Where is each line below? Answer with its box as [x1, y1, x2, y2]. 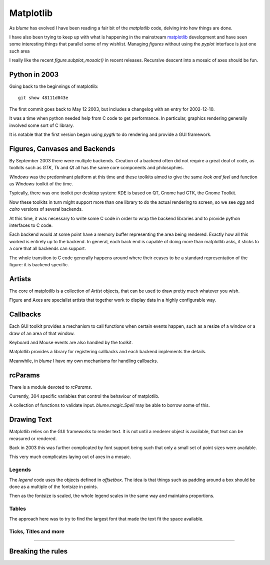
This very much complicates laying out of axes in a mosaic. [9, 454, 131, 460]
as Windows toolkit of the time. [9, 181, 73, 187]
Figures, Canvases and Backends [9, 144, 115, 153]
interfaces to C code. [9, 222, 53, 228]
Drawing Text [9, 415, 52, 424]
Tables [9, 505, 26, 512]
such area [9, 48, 30, 54]
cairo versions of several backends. [9, 206, 83, 212]
